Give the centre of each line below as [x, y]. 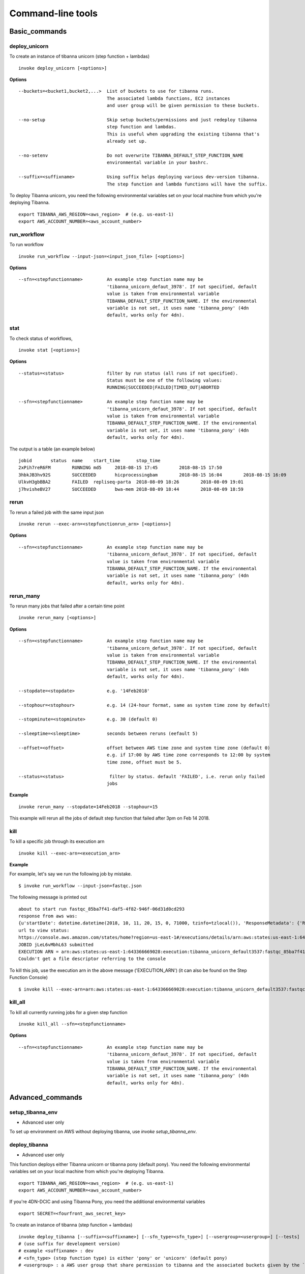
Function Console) [29, 977]
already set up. [127, 141]
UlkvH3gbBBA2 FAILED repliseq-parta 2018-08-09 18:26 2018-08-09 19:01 [131, 482]
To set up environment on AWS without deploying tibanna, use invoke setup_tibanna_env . [103, 1132]
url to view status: [44, 930]
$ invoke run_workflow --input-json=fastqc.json [80, 886]
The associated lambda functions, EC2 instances [169, 98]
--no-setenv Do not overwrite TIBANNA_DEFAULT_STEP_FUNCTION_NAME [131, 155]
